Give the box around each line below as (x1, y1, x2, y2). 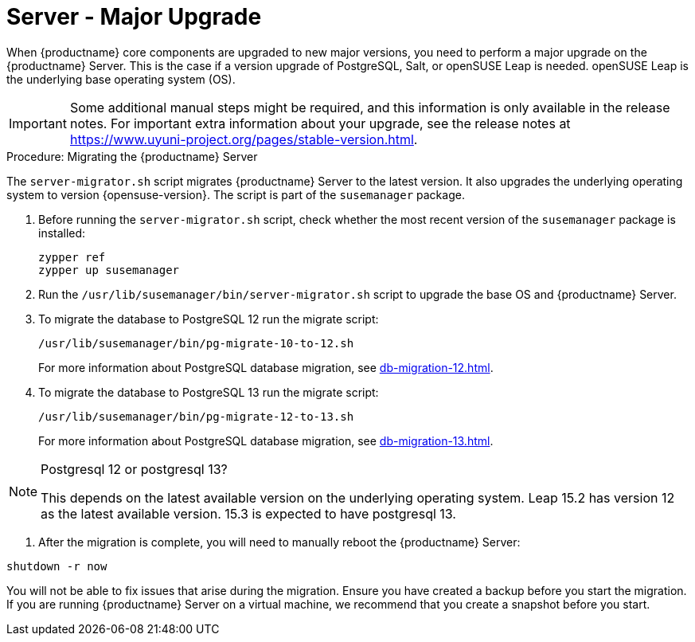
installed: (38, 225, 86, 240)
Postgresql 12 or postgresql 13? (41, 460, 228, 477)
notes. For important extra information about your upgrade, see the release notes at (69, 115, 571, 131)
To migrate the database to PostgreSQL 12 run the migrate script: (38, 311, 379, 326)
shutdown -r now (6, 559, 107, 573)
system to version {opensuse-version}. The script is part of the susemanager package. (6, 187, 465, 202)
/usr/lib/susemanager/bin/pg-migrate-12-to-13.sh (38, 409, 354, 423)
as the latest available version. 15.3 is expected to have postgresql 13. (41, 505, 456, 522)
